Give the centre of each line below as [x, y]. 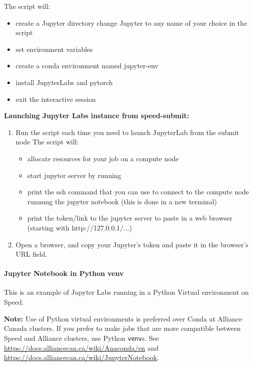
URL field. [31, 254]
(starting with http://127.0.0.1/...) [80, 227]
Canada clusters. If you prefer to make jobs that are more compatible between [123, 328]
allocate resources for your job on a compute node [103, 158]
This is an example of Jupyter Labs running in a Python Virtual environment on [126, 292]
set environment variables [54, 49]
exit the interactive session [56, 99]
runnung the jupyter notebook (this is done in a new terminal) [122, 201]
